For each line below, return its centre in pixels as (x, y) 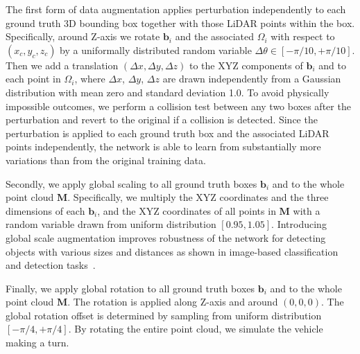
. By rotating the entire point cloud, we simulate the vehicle (196, 329)
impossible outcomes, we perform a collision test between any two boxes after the (178, 106)
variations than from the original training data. (106, 160)
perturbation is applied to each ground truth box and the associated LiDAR (168, 133)
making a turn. (37, 343)
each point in (33, 79)
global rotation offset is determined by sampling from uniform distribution (164, 315)
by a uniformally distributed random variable (156, 50)
